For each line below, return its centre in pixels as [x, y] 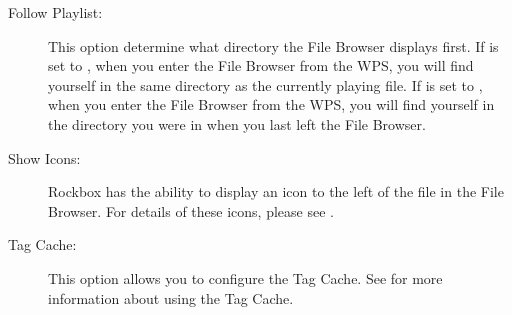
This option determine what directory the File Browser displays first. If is [273, 45]
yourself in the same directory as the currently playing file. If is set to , [265, 84]
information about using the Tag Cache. [171, 297]
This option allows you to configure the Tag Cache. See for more [245, 277]
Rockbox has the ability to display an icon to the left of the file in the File [276, 191]
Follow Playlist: [55, 12]
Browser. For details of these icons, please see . [191, 210]
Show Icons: [44, 157]
